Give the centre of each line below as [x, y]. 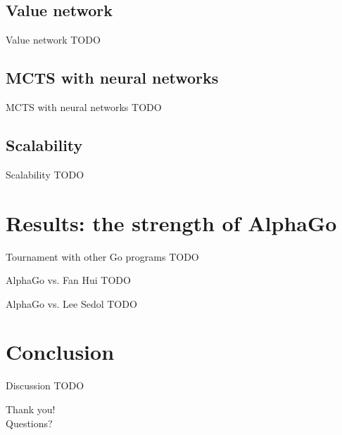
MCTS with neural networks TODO [84, 107]
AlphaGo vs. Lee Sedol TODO [71, 303]
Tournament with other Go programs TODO [102, 256]
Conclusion [60, 352]
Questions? [29, 423]
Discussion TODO [45, 385]
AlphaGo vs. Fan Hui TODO [68, 280]
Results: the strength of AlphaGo [171, 222]
